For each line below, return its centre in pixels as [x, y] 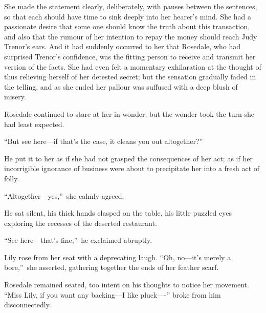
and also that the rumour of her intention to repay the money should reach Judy [131, 36]
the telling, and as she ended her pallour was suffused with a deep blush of [121, 86]
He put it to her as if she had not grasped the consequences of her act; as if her [128, 158]
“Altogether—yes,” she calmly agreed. [64, 195]
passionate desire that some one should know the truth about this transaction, [127, 26]
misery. [15, 97]
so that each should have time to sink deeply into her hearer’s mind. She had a [128, 16]
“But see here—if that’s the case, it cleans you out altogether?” [104, 141]
